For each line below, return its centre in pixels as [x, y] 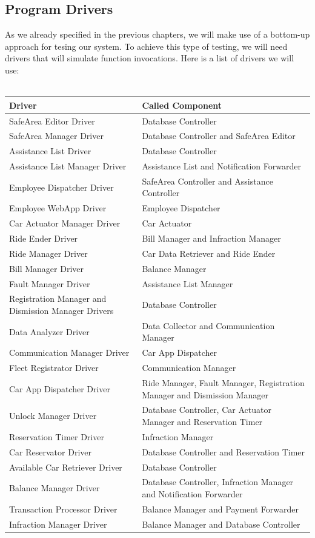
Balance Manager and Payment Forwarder [220, 509]
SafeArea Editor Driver [52, 121]
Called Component [182, 105]
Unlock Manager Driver [53, 416]
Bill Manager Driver [47, 268]
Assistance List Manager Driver [68, 166]
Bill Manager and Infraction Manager [211, 238]
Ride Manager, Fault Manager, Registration [223, 382]
